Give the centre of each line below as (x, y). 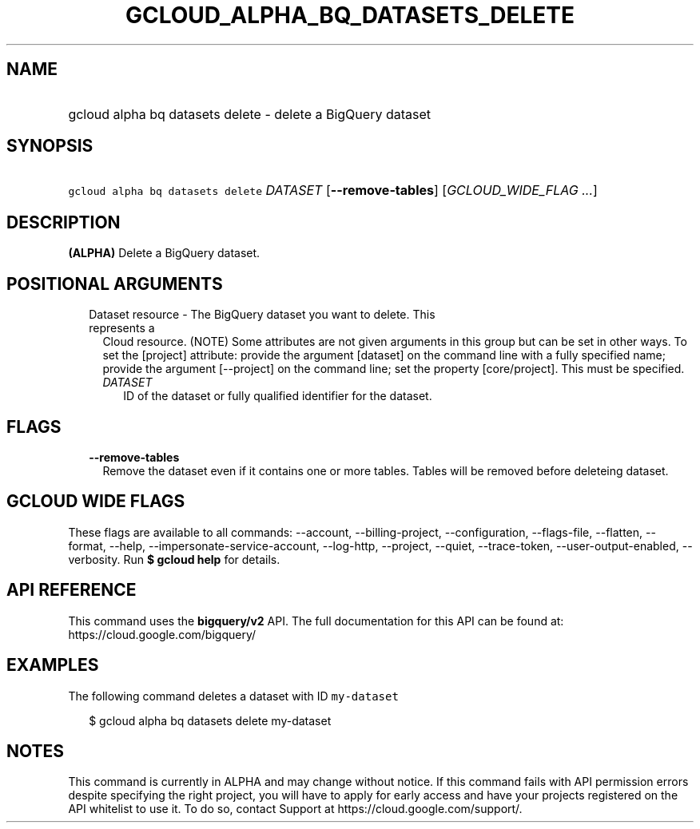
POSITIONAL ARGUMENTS (115, 284)
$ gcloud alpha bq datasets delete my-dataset (210, 720)
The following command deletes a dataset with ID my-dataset (233, 696)
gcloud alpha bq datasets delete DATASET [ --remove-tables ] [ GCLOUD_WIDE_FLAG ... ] (333, 190)
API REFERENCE (72, 590)
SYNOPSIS (50, 146)
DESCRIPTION (64, 222)
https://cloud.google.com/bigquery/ (162, 634)
